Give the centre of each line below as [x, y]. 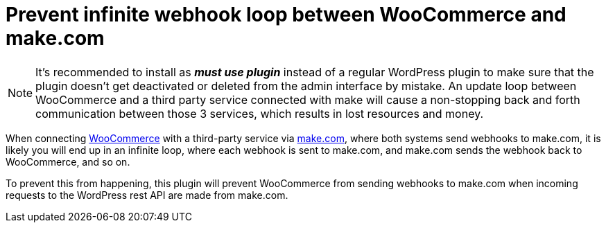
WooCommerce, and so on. [68, 161]
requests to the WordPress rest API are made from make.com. [147, 195]
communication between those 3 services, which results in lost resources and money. [260, 113]
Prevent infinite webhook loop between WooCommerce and [286, 15]
